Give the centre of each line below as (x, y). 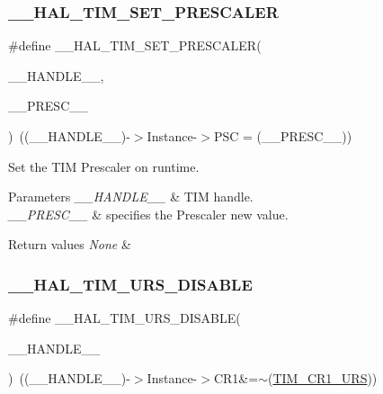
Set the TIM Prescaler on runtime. (104, 166)
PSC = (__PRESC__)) (283, 136)
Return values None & (70, 244)
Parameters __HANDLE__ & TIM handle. (131, 197)
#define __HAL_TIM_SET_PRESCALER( (135, 45)
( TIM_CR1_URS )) (322, 378)
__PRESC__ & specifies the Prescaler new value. (148, 214)
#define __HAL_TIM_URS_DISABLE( (125, 318)
